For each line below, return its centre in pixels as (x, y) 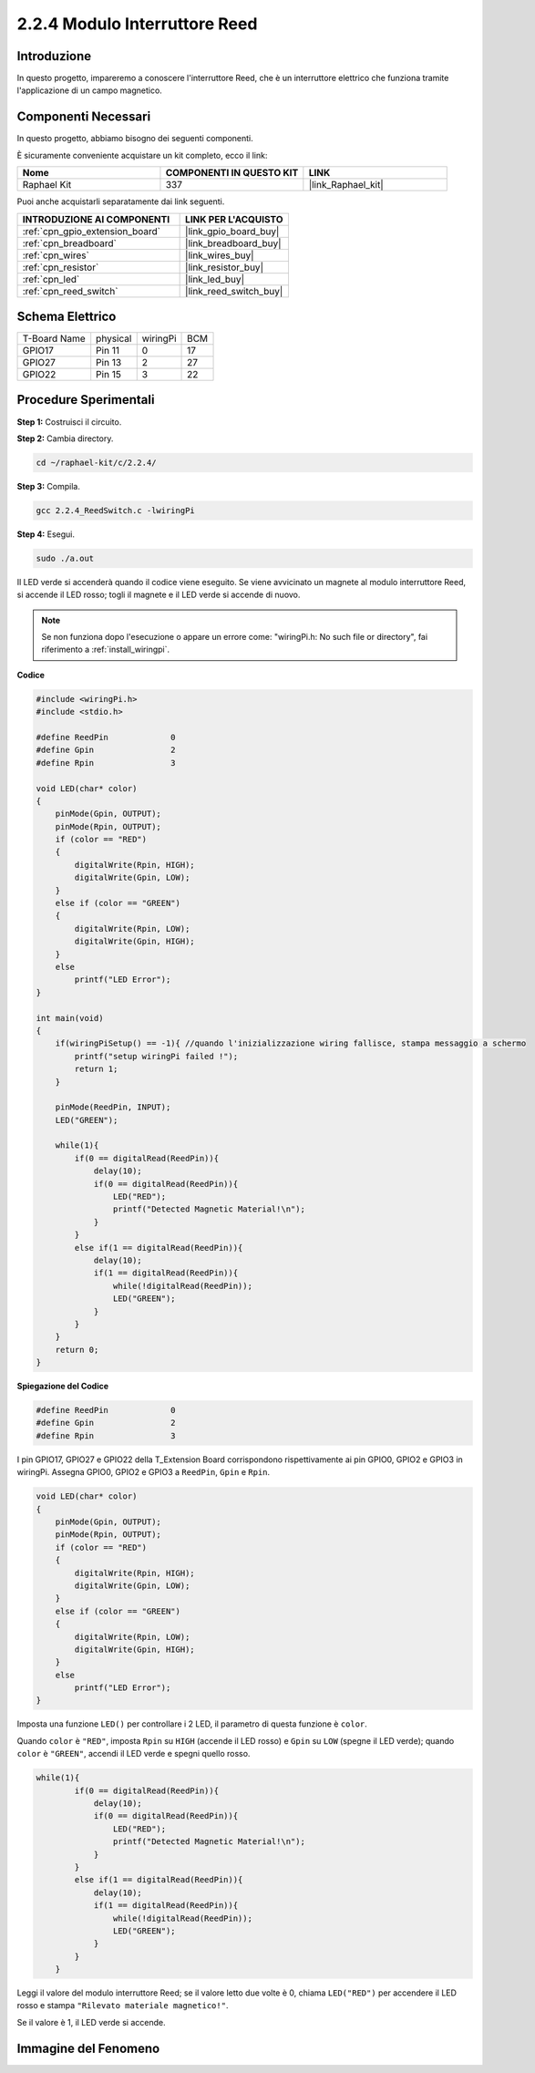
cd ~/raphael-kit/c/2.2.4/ (96, 462)
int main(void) (70, 1018)
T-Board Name (54, 339)
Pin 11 (108, 351)
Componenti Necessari (84, 117)
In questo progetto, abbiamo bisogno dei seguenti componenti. (135, 139)
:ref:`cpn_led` (51, 279)
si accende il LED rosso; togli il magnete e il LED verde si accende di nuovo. (159, 595)
